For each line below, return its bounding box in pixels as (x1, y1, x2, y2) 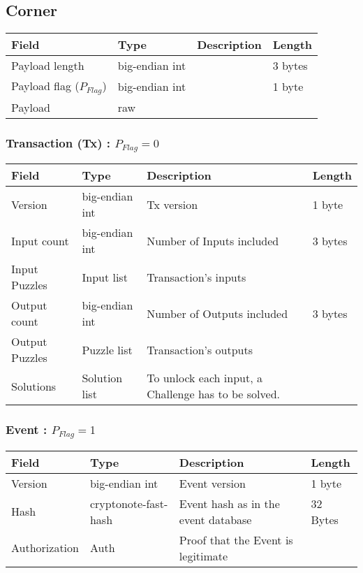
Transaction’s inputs (147, 268, 246, 285)
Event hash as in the (179, 495, 280, 512)
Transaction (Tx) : (6, 134, 111, 152)
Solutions (11, 377, 57, 394)
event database (179, 511, 252, 528)
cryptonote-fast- (89, 495, 168, 512)
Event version (179, 474, 246, 491)
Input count (11, 232, 69, 249)
